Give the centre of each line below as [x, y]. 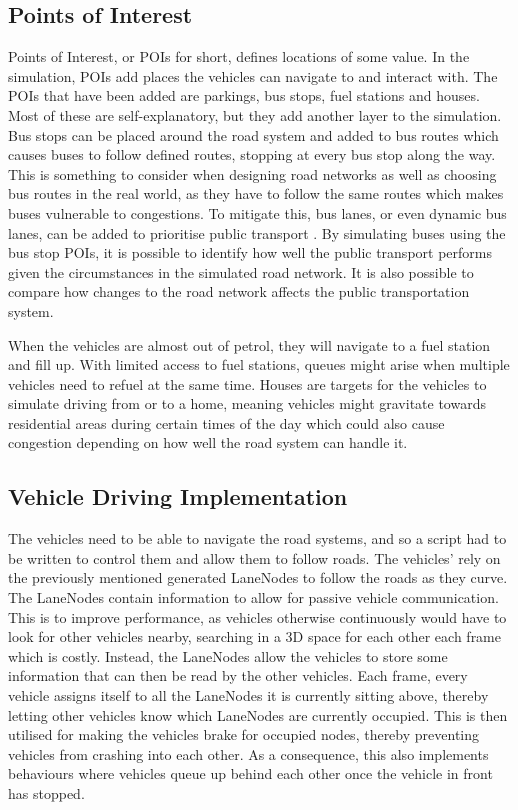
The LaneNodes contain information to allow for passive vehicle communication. [253, 597]
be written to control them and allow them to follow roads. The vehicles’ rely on [254, 557]
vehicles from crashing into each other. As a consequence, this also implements [248, 753]
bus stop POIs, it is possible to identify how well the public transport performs [250, 252]
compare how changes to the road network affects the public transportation [239, 291]
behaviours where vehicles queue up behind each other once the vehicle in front [250, 773]
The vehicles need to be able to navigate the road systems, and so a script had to [257, 538]
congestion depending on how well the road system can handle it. [208, 442]
